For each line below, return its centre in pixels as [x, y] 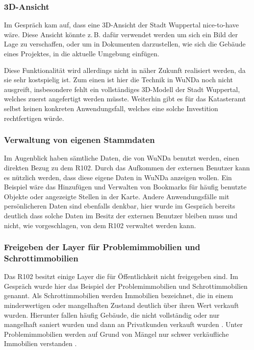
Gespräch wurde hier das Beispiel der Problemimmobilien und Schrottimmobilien [126, 286]
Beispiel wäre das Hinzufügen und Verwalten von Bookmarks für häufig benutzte [125, 187]
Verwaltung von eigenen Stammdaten [79, 140]
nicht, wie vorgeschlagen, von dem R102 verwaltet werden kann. [100, 225]
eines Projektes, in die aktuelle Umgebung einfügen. [82, 53]
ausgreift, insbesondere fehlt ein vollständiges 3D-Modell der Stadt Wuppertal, [122, 89]
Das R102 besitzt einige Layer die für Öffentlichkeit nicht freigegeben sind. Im [121, 276]
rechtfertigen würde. [34, 118]
